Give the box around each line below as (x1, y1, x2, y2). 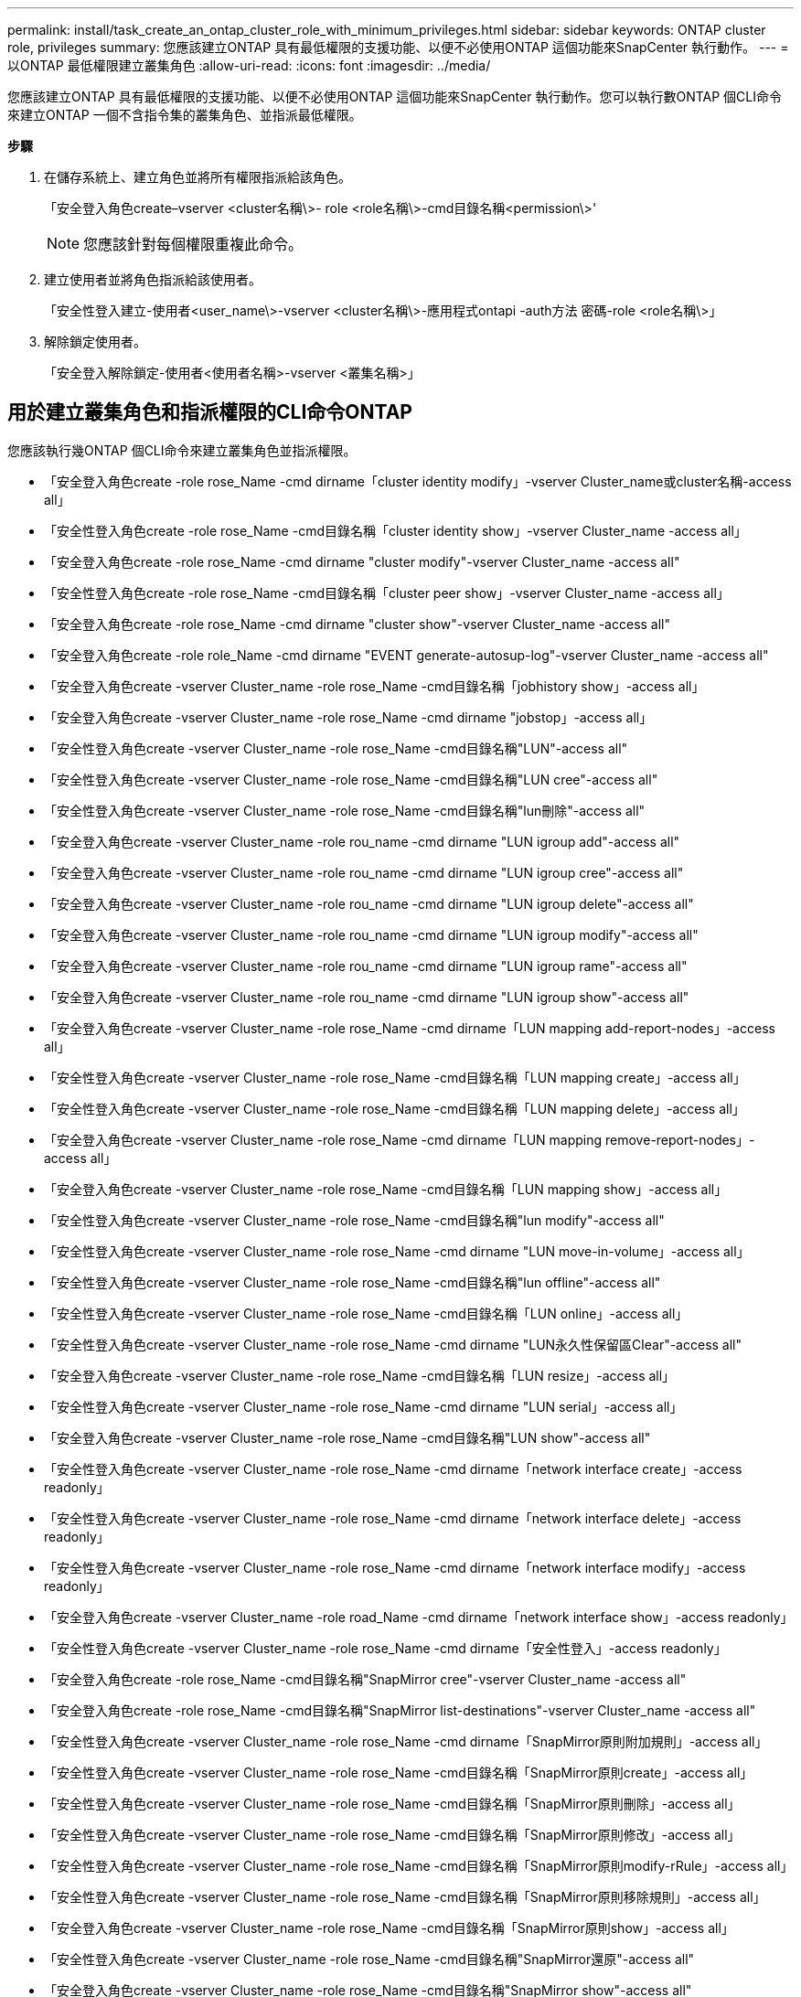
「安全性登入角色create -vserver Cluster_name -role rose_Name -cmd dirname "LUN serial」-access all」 (44, 1398, 683, 1415)
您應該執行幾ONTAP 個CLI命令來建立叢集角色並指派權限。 (7, 442, 357, 458)
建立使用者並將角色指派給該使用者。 (44, 272, 262, 287)
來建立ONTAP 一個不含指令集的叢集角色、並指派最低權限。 (7, 107, 362, 123)
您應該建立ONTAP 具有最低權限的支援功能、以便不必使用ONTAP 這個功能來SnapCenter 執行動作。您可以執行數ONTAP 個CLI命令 (7, 89, 782, 104)
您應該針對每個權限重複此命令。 (83, 235, 304, 253)
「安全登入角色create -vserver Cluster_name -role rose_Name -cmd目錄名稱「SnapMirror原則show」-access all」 (44, 1919, 734, 1936)
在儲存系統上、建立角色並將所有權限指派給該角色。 (44, 169, 351, 185)
